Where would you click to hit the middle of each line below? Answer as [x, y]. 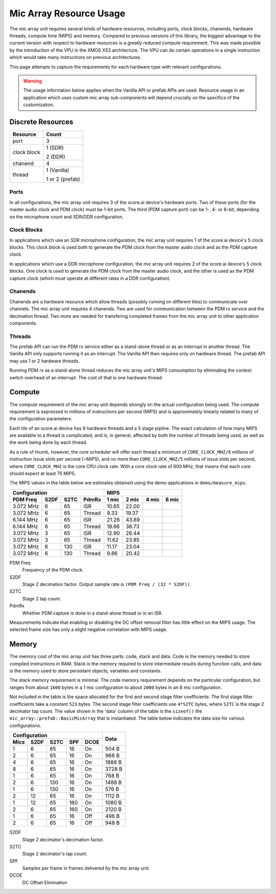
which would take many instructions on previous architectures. [75, 57]
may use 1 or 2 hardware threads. [45, 361]
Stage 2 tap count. [42, 598]
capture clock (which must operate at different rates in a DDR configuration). [90, 278]
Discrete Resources [41, 122]
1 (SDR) [55, 148]
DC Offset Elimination [45, 882]
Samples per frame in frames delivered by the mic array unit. [86, 868]
